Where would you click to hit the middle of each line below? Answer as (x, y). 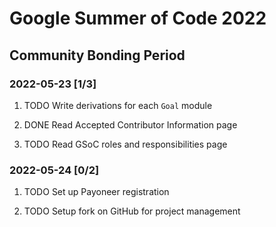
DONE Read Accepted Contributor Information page (130, 124)
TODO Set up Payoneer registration (96, 192)
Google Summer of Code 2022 (138, 18)
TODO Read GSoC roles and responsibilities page (125, 144)
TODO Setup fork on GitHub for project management (132, 211)
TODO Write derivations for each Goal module (118, 105)
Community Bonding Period (97, 55)
